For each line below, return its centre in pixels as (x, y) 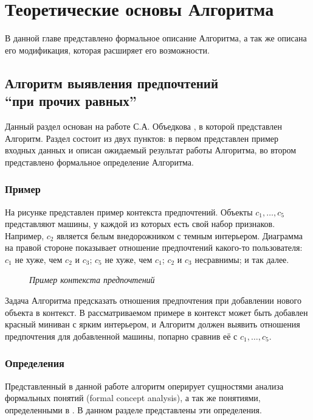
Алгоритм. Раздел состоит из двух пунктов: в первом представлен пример (142, 138)
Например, (25, 235)
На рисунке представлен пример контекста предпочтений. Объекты (129, 212)
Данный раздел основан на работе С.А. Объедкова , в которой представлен (144, 126)
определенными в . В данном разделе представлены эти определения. (133, 409)
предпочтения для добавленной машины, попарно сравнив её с (121, 336)
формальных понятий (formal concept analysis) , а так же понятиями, (133, 398)
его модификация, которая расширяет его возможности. (107, 50)
